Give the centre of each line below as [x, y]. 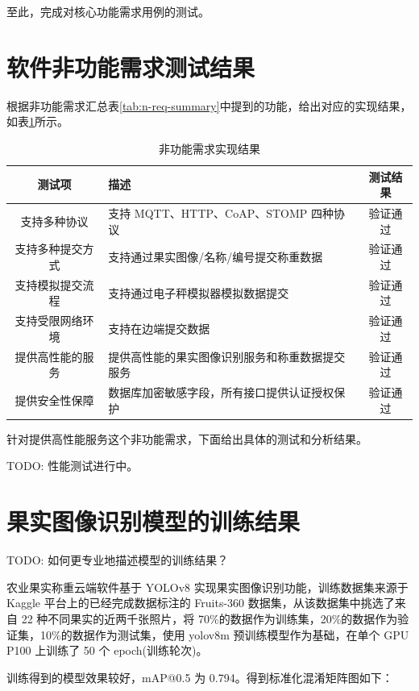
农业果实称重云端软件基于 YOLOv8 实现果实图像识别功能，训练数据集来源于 [207, 587]
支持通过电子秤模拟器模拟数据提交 [199, 292]
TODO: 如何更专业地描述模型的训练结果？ [118, 560]
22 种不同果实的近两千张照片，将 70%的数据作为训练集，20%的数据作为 [209, 618]
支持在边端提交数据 [159, 329]
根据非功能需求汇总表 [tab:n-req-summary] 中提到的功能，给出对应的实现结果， [209, 105]
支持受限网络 [49, 321]
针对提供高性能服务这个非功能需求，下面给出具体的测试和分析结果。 [187, 438]
